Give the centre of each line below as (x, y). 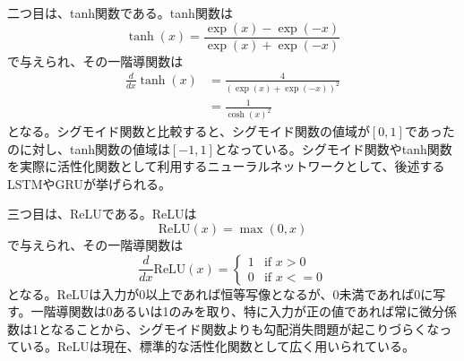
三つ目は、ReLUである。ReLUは (102, 214)
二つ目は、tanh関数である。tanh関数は (120, 13)
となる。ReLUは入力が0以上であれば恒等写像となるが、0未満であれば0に (220, 293)
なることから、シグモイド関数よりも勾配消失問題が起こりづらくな (245, 328)
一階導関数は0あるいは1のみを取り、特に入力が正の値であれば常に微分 (237, 311)
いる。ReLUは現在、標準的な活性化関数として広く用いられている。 (217, 346)
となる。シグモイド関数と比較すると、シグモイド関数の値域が (189, 131)
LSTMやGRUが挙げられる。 (89, 183)
